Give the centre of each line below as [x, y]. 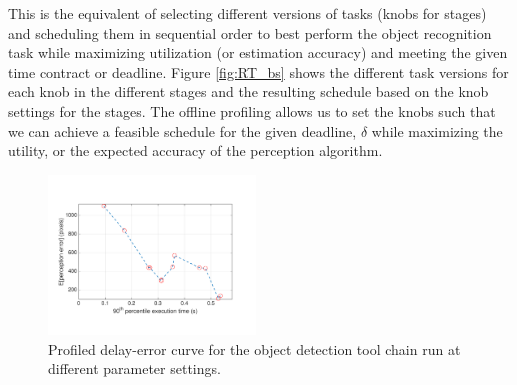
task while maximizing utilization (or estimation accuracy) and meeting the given [258, 52]
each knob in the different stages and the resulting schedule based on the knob [248, 91]
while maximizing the [437, 130]
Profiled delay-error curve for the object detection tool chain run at [254, 348]
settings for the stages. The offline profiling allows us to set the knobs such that [252, 110]
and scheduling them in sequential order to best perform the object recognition [250, 32]
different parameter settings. [134, 368]
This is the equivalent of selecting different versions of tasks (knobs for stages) [247, 13]
